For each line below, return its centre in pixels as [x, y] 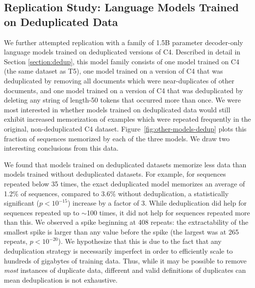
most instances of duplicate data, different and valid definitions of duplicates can [125, 270]
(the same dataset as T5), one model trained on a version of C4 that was [114, 71]
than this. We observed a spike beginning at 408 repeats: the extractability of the [126, 222]
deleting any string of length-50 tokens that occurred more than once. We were [122, 100]
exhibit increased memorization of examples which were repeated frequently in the [127, 119]
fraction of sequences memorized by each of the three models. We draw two [117, 138]
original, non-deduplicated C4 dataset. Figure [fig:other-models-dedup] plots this [125, 128]
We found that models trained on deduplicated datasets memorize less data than [125, 164]
